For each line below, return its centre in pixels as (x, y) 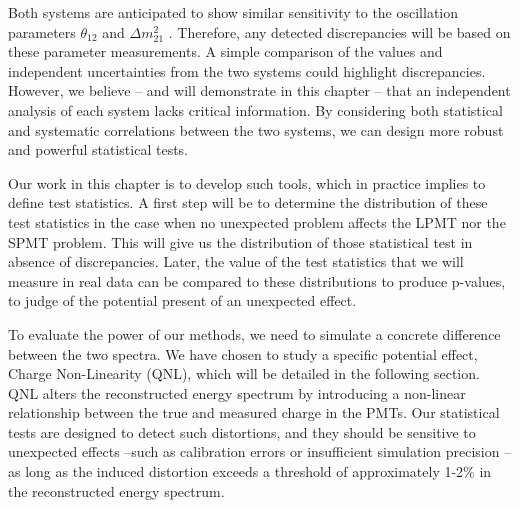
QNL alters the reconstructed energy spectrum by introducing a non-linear (237, 392)
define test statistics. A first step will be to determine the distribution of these (248, 202)
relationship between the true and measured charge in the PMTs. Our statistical (254, 412)
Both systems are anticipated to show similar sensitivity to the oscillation (233, 12)
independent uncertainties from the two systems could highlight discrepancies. (247, 70)
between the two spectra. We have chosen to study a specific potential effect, (243, 353)
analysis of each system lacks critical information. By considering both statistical (255, 109)
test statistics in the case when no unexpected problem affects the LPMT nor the (257, 221)
